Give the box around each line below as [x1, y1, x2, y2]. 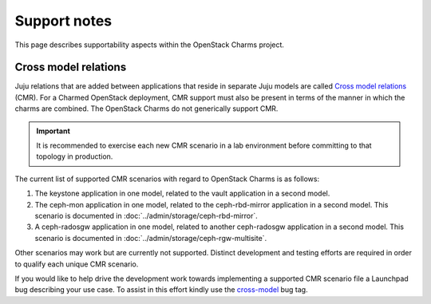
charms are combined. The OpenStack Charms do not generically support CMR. [14, 104, 279, 113]
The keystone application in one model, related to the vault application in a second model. [34, 188, 330, 199]
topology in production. [36, 152, 113, 161]
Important [36, 126, 71, 136]
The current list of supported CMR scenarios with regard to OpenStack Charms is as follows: [14, 174, 319, 184]
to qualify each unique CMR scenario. [14, 259, 139, 269]
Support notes [14, 12, 113, 30]
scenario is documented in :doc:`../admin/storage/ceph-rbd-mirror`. [34, 211, 259, 220]
